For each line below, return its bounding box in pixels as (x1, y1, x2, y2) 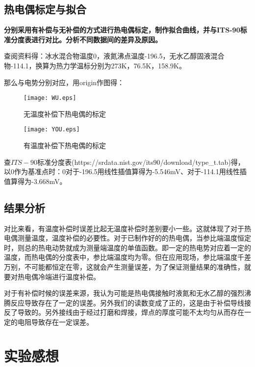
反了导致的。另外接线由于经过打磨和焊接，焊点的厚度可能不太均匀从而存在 (4, 307, 244, 317)
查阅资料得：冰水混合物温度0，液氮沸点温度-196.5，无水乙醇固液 (4, 51, 211, 61)
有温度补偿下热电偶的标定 (24, 140, 106, 151)
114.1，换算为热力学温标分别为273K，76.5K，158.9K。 (13, 60, 186, 70)
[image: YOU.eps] (24, 126, 80, 133)
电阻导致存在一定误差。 (17, 317, 93, 327)
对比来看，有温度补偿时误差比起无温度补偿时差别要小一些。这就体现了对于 (4, 223, 244, 233)
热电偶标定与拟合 (4, 1, 86, 17)
